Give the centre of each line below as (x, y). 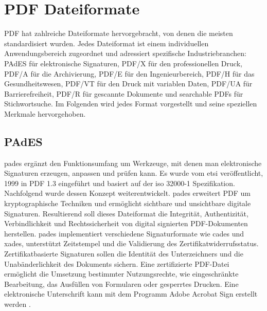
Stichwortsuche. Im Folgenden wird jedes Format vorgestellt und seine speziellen (131, 104)
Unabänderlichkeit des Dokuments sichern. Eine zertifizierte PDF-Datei (117, 263)
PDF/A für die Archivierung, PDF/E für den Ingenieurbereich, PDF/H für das (129, 73)
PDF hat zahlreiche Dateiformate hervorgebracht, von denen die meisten (119, 33)
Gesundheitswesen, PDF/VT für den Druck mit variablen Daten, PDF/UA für (128, 84)
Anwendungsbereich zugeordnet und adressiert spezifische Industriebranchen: (125, 53)
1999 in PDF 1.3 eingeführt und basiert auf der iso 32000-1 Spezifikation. (120, 183)
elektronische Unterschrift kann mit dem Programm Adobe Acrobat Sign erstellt (131, 294)
